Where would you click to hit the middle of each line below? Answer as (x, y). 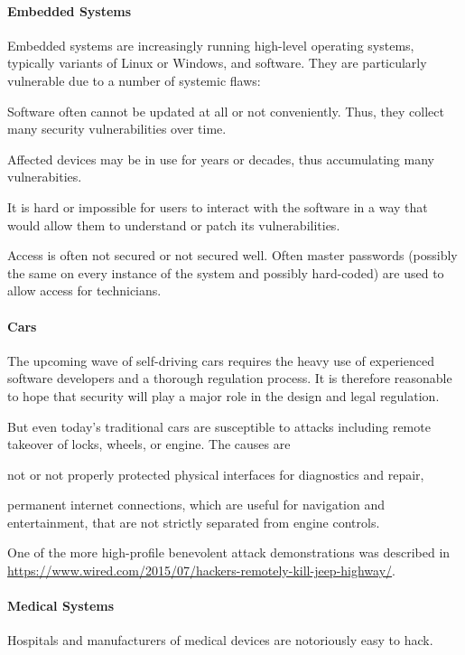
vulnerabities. (45, 177)
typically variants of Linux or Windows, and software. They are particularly (217, 63)
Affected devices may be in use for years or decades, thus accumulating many (221, 159)
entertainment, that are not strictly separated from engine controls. (194, 522)
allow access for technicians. (84, 290)
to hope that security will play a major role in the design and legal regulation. (223, 395)
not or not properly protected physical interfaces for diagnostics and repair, (216, 474)
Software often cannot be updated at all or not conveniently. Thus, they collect (226, 111)
